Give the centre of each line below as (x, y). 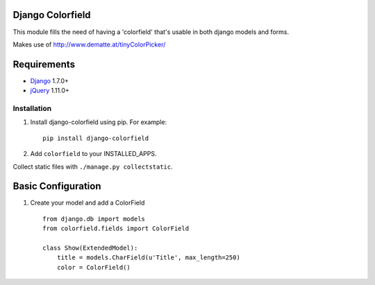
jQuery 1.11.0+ (50, 91)
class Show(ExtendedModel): (90, 248)
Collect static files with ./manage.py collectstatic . (93, 166)
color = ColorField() (94, 267)
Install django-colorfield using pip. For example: (98, 122)
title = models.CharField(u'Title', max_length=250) (149, 258)
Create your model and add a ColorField (87, 203)
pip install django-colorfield (96, 138)
